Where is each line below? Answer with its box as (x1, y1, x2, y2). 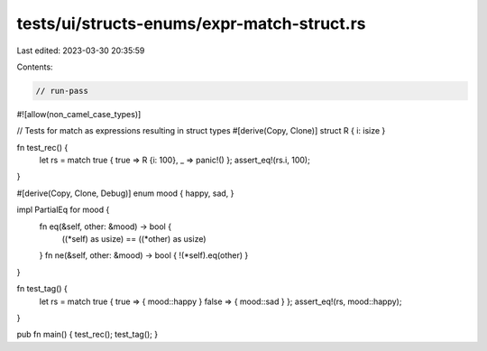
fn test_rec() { (16, 142, 69, 152)
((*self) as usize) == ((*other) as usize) (61, 234, 207, 245)
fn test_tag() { (16, 283, 68, 294)
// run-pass (35, 86, 89, 96)
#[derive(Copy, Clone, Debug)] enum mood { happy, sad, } (16, 188, 234, 199)
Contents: (16, 61, 53, 72)
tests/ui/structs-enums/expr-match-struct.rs (16, 14, 366, 33)
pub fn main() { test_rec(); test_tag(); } (16, 329, 158, 340)
